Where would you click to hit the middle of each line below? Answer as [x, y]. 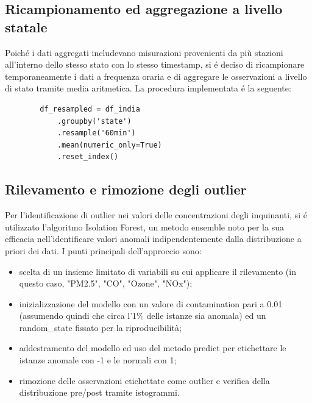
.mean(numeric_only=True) [109, 145]
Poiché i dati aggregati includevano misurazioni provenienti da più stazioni [144, 52]
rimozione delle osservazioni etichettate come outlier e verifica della [144, 380]
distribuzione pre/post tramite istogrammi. [99, 392]
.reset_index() [88, 157]
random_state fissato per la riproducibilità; [100, 327]
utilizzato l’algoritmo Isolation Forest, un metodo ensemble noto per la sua [144, 226]
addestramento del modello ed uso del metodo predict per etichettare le [153, 348]
